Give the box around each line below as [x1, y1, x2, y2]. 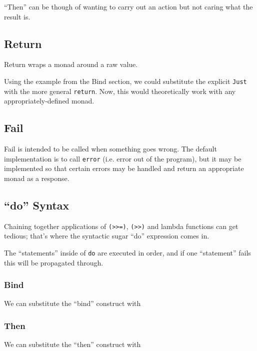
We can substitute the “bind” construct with [4, 298, 141, 308]
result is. [4, 11, 30, 21]
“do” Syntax [4, 197, 69, 212]
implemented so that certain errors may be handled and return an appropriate [4, 163, 244, 173]
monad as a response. [4, 172, 69, 183]
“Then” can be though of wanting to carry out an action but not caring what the [4, 1, 253, 11]
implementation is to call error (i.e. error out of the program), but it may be [4, 153, 241, 163]
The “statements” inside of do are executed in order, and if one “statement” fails [4, 247, 251, 257]
